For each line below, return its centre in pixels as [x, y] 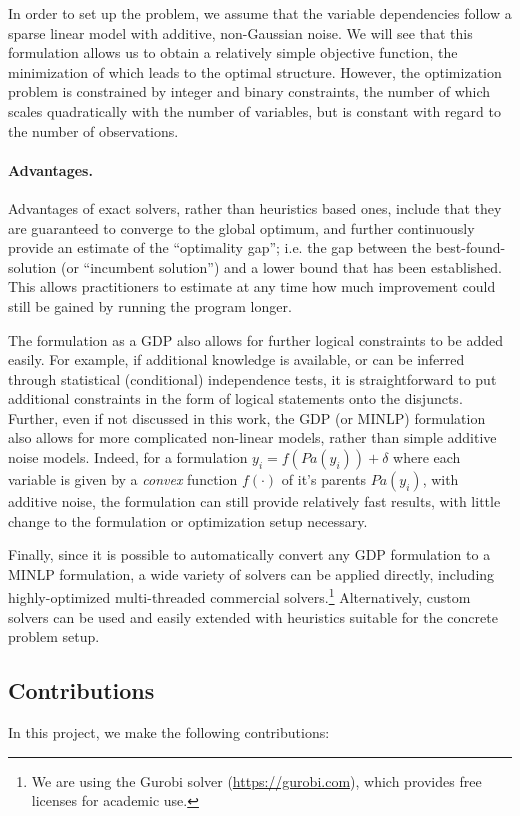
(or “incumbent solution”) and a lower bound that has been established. [281, 266]
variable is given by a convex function [123, 479]
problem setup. [54, 636]
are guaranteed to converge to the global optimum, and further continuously [241, 227]
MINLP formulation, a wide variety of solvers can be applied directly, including [251, 573]
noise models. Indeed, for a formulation [128, 457]
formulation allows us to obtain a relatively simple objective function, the [233, 52]
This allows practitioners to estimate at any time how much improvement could [252, 286]
